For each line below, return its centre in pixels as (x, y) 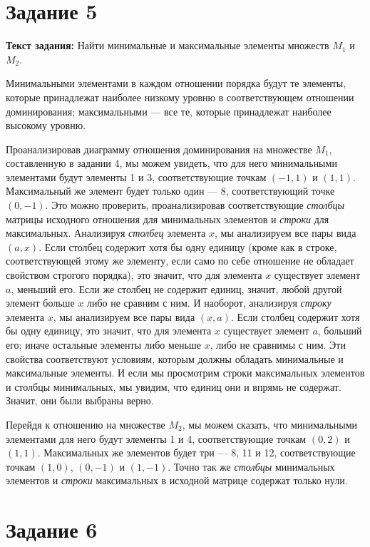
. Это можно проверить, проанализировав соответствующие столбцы (195, 205)
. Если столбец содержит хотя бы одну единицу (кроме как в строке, (188, 246)
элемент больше (40, 303)
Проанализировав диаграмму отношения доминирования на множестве (159, 149)
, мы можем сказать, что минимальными (270, 424)
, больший (340, 331)
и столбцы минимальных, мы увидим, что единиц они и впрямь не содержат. (174, 386)
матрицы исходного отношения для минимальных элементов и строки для (168, 219)
